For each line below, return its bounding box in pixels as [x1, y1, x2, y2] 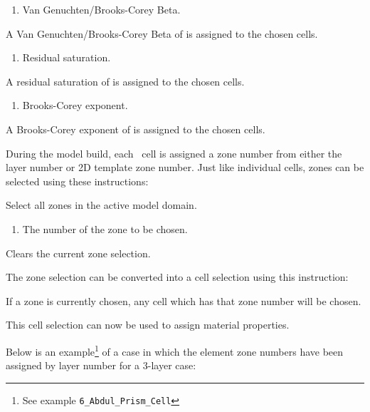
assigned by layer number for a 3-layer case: [6, 358, 196, 373]
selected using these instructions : [6, 173, 149, 188]
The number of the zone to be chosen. [22, 221, 188, 236]
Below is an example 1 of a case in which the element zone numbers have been [6, 341, 344, 359]
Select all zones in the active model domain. [6, 197, 197, 212]
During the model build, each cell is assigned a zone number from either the [6, 145, 342, 160]
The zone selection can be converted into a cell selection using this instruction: [6, 269, 349, 284]
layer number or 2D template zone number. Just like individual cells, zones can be [6, 160, 364, 175]
